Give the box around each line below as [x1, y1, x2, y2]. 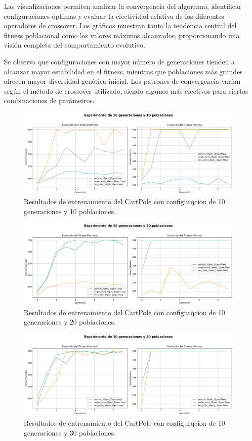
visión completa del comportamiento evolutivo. [4, 40, 145, 50]
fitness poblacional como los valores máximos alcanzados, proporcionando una [4, 30, 240, 40]
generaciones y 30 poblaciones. [24, 427, 116, 438]
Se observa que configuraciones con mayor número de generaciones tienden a [4, 56, 235, 66]
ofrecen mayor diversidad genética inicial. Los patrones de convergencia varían [4, 76, 241, 86]
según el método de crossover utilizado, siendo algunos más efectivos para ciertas [4, 85, 249, 96]
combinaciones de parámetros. [4, 95, 95, 106]
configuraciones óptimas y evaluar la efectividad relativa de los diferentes [4, 10, 224, 21]
